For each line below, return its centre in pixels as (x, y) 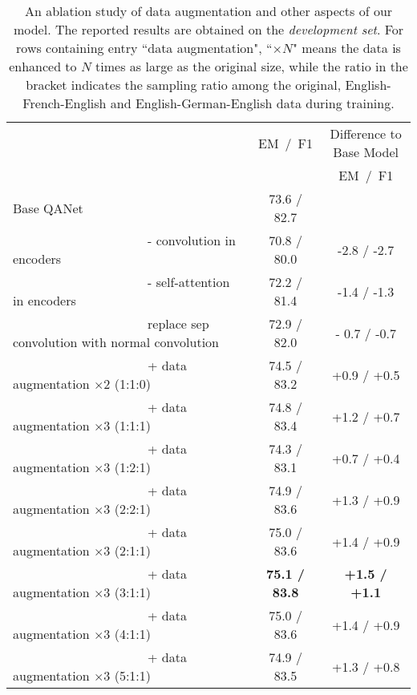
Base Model (366, 152)
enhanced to (43, 66)
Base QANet (48, 208)
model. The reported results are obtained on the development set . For (208, 29)
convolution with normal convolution (116, 342)
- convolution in (192, 240)
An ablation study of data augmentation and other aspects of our (208, 11)
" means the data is (346, 48)
